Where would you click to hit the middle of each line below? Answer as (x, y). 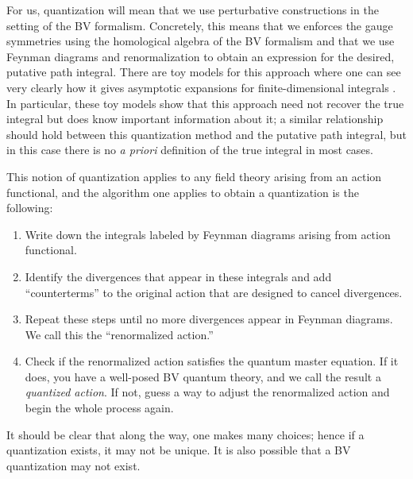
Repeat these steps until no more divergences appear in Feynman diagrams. (209, 319)
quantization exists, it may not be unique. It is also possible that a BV (179, 450)
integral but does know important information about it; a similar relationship (195, 119)
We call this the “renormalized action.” (119, 334)
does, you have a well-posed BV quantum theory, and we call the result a (203, 376)
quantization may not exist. (73, 465)
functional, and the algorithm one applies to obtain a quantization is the (183, 192)
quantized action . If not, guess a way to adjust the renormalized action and (207, 392)
